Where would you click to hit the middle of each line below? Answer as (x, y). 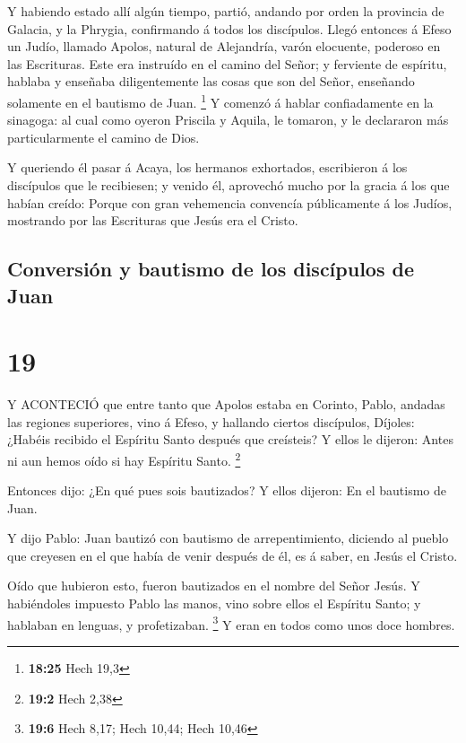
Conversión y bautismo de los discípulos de (211, 269)
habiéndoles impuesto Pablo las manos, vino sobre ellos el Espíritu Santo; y (214, 603)
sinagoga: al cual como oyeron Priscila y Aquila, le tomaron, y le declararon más (228, 120)
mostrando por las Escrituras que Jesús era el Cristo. (153, 220)
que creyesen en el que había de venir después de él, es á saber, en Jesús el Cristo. (233, 555)
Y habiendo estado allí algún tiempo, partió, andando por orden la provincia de (226, 11)
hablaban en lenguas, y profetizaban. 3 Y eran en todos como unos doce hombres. (231, 623)
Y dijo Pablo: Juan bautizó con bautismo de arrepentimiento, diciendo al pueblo (228, 538)
